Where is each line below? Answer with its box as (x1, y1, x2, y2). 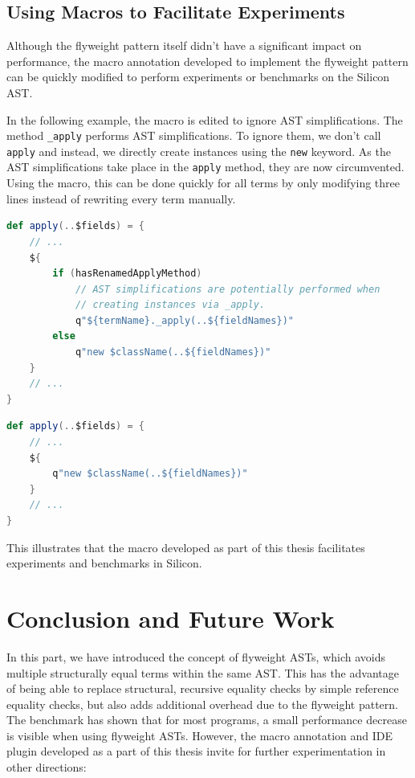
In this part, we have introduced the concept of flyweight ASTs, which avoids (6, 648, 386, 665)
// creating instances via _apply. (75, 299, 266, 311)
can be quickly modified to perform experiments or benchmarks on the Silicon (6, 68, 390, 85)
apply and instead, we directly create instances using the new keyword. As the (6, 142, 391, 159)
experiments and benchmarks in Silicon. (6, 555, 202, 571)
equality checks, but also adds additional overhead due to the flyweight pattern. (6, 695, 398, 712)
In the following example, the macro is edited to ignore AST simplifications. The (6, 111, 403, 128)
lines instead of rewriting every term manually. (6, 190, 236, 207)
